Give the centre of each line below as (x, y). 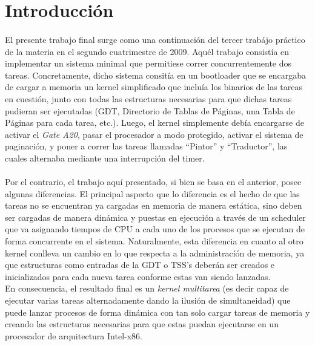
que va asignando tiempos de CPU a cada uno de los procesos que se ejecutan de (155, 229)
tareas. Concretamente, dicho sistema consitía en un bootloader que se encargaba (156, 75)
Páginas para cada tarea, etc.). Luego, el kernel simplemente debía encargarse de (154, 122)
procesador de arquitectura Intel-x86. (74, 335)
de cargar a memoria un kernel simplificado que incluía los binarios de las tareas (154, 87)
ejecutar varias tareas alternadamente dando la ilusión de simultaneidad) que (148, 300)
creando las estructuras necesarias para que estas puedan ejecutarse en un (142, 324)
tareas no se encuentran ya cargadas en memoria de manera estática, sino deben (154, 205)
